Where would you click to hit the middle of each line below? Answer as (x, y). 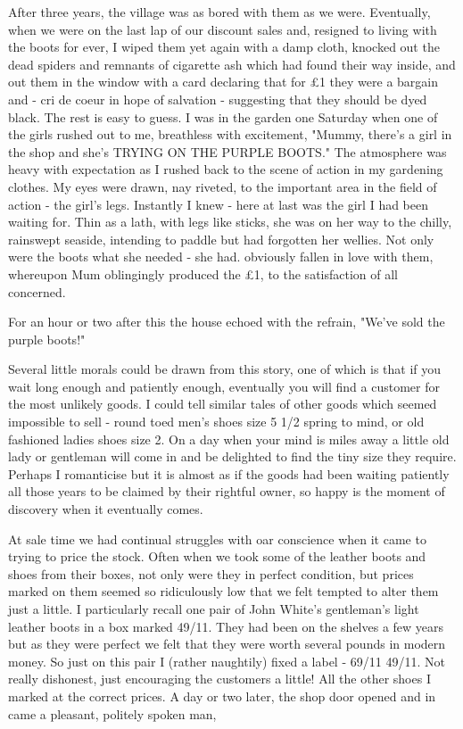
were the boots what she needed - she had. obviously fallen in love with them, (221, 257)
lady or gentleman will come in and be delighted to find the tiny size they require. (232, 456)
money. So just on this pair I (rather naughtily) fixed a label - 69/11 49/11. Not (227, 661)
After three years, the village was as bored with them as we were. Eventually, (219, 12)
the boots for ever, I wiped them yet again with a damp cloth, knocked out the (224, 47)
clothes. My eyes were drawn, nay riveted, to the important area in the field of (223, 186)
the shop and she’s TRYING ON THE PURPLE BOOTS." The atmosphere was (227, 151)
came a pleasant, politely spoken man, (112, 713)
